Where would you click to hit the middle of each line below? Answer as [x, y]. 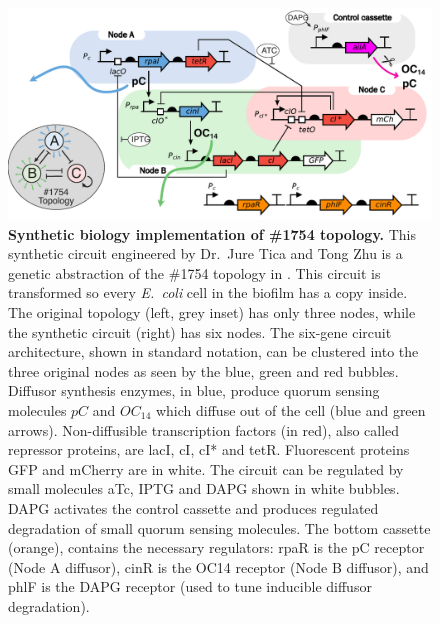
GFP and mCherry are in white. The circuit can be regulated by [206, 468]
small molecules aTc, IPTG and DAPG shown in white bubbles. [204, 488]
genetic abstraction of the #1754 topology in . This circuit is [194, 272]
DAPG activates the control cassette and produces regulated [193, 507]
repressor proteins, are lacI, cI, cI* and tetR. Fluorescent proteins [209, 449]
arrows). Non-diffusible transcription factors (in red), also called [204, 429]
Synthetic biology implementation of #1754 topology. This [212, 233]
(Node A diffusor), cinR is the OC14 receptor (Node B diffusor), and [218, 566]
